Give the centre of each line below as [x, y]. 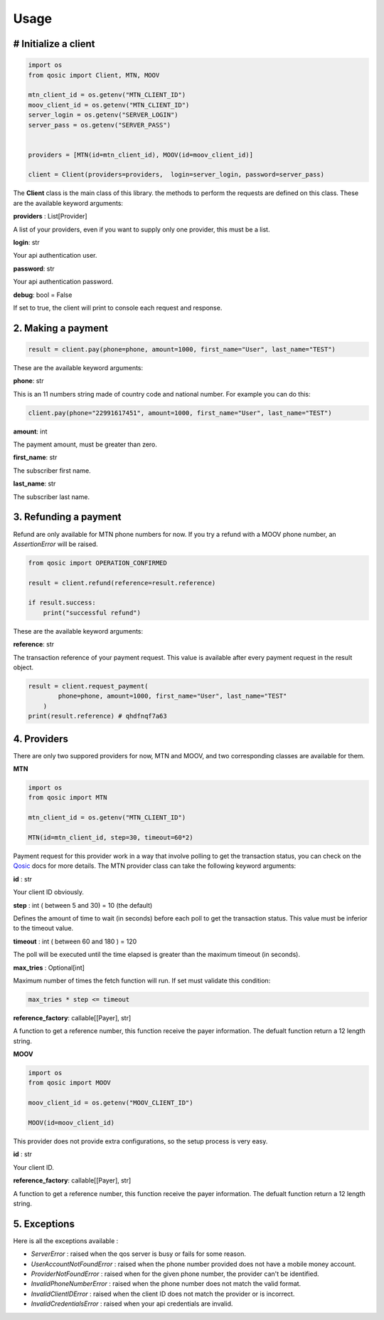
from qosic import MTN [68, 798]
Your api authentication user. [55, 256]
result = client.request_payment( [88, 686]
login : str [26, 242]
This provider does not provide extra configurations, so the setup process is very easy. [140, 1141]
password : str [34, 268]
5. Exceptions [44, 1224]
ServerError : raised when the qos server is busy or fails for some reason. [139, 1254]
